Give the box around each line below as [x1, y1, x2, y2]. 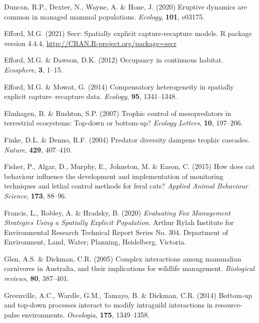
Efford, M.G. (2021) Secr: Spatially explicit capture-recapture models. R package [4, 28, 252, 38]
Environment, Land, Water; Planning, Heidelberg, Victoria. [4, 236, 186, 247]
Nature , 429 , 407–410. [4, 144, 72, 154]
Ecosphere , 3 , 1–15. [4, 64, 63, 74]
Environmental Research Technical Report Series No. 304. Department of [4, 226, 228, 237]
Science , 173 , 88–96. [4, 190, 67, 200]
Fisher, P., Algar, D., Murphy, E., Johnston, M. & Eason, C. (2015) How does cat [4, 161, 255, 171]
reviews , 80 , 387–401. [4, 273, 69, 283]
